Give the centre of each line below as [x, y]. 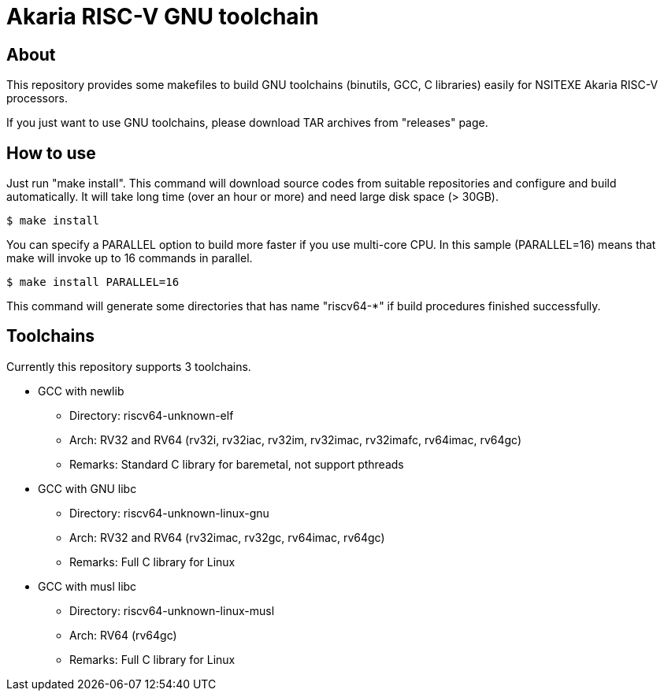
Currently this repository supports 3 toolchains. [129, 366]
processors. [37, 98]
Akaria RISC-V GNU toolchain [163, 17]
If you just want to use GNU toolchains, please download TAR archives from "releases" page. [247, 123]
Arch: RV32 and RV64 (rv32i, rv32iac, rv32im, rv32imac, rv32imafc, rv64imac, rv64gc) [296, 439]
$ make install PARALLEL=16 [93, 282]
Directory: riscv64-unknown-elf [152, 415]
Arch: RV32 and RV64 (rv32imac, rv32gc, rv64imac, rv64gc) [227, 537]
